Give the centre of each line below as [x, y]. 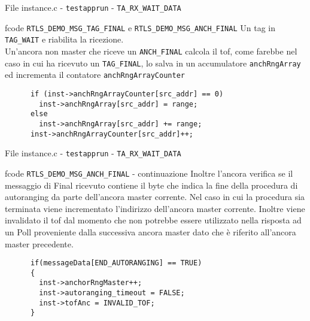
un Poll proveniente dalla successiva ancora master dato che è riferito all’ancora [151, 231]
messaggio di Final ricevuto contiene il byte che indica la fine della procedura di [151, 185]
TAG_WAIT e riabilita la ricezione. [64, 39]
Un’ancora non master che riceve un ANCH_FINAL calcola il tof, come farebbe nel [151, 51]
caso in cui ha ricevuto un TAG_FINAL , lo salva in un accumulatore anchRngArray [153, 63]
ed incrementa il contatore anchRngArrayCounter [95, 75]
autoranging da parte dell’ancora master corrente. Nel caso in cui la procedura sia [155, 197]
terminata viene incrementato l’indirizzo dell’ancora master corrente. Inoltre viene [155, 208]
